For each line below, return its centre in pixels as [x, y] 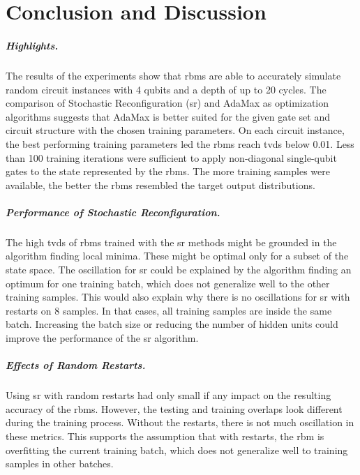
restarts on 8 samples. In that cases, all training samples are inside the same [169, 310]
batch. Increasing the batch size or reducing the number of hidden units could [172, 324]
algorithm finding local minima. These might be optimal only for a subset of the [177, 256]
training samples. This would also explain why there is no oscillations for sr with [178, 297]
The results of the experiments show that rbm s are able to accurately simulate [173, 75]
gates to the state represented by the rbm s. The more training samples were [168, 171]
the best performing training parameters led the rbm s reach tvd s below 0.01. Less [180, 143]
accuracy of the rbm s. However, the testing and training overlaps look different [174, 408]
